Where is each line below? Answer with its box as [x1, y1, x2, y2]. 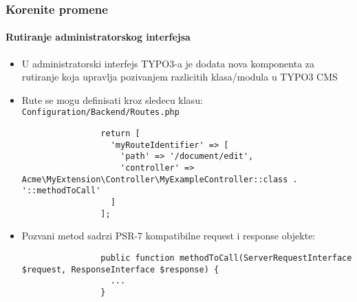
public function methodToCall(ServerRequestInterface [100, 252, 352, 263]
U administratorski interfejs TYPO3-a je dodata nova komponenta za [21, 56, 315, 70]
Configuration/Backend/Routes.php [21, 107, 180, 118]
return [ [100, 129, 140, 139]
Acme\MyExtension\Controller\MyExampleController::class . [21, 174, 298, 184]
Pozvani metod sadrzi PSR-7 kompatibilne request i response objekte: [21, 228, 316, 243]
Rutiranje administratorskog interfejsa [6, 30, 191, 44]
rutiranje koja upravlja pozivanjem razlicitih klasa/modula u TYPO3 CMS [21, 69, 338, 84]
